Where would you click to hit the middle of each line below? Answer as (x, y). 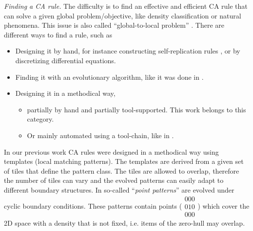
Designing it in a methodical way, (65, 93)
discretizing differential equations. (66, 60)
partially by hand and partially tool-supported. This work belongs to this (136, 109)
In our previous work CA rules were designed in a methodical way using (111, 151)
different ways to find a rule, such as (58, 34)
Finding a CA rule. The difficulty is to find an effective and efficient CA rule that (126, 6)
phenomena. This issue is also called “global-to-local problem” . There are (114, 25)
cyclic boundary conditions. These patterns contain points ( (93, 205)
